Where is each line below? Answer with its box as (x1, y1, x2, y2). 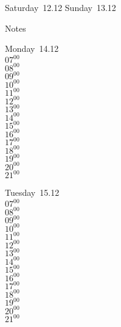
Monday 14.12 (5, 42, 59, 55)
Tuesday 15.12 (5, 186, 60, 199)
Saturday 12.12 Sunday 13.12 (5, 1, 116, 13)
